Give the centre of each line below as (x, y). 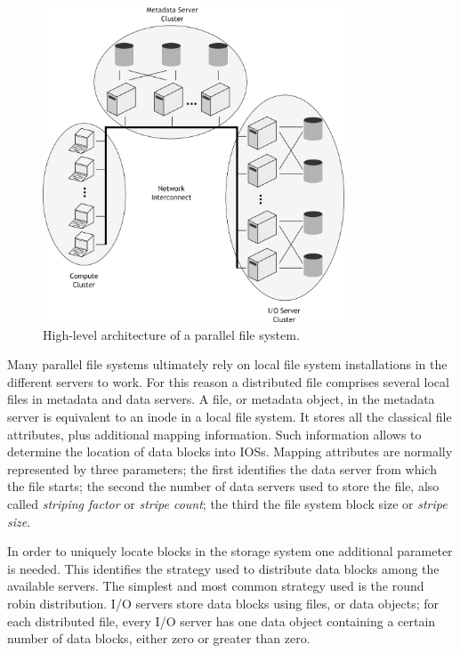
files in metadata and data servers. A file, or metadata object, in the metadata (221, 399)
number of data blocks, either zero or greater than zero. (159, 638)
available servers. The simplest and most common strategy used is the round (216, 586)
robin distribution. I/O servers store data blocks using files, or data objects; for (223, 603)
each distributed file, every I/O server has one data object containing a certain (222, 621)
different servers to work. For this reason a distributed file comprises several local (228, 381)
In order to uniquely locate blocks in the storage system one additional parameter (230, 551)
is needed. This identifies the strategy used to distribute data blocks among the (223, 568)
